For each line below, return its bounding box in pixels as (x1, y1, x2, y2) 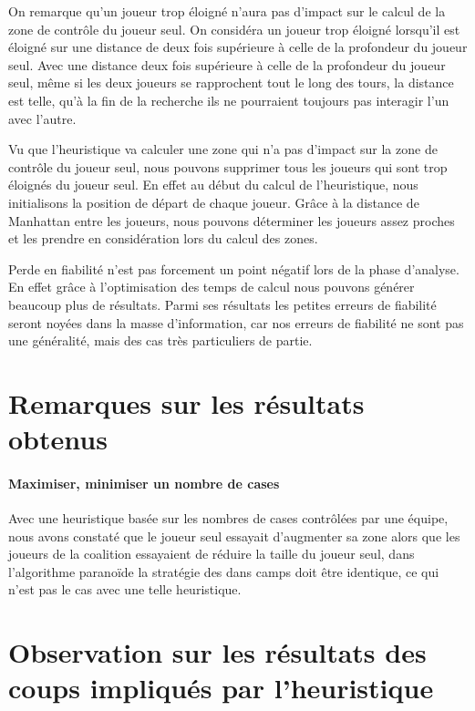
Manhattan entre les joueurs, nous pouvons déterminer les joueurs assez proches (8, 211, 455, 230)
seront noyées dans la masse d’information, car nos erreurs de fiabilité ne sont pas (8, 313, 464, 332)
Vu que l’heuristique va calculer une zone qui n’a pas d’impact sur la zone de (8, 139, 438, 159)
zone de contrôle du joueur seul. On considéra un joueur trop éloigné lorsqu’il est (8, 19, 460, 38)
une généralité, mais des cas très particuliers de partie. (8, 331, 313, 350)
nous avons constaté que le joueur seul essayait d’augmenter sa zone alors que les (8, 526, 460, 545)
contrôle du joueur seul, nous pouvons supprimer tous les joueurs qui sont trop (8, 157, 448, 176)
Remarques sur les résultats (8, 384, 365, 421)
